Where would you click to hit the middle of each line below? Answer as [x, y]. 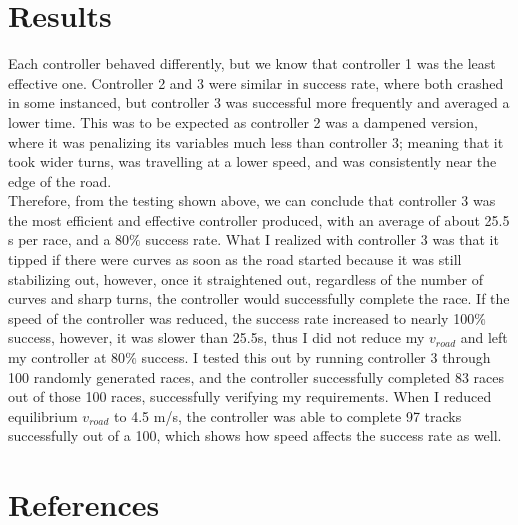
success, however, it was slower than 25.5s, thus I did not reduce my [216, 337]
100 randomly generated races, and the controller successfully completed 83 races [256, 376]
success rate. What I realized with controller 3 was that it [322, 239]
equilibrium [43, 415]
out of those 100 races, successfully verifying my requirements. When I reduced [250, 396]
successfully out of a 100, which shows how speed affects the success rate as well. [255, 435]
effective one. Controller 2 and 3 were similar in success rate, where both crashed [256, 82]
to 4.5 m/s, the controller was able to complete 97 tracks [288, 415]
